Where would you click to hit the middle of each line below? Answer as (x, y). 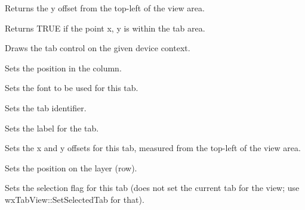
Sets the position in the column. (63, 68)
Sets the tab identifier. (46, 107)
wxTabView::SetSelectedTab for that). (75, 199)
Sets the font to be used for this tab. (72, 88)
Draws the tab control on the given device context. (98, 48)
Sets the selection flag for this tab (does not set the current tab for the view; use (152, 188)
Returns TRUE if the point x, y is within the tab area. (105, 28)
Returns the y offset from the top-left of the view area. (105, 8)
